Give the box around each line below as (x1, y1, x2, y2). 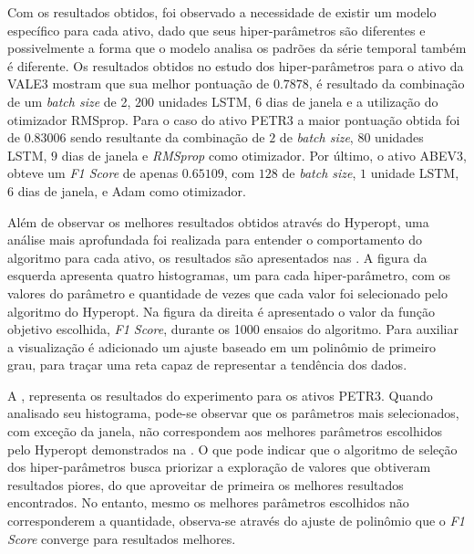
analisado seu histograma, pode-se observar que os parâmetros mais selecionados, (7, 403, 459, 423)
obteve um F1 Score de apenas (7, 163, 179, 183)
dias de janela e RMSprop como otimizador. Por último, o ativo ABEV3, (61, 145, 467, 164)
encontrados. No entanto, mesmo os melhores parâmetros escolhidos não (7, 493, 409, 512)
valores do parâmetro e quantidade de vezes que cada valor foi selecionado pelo (7, 283, 448, 302)
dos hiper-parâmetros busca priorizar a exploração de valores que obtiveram (7, 457, 431, 476)
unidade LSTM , (370, 163, 459, 183)
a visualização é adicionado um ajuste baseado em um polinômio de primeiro (7, 337, 437, 356)
